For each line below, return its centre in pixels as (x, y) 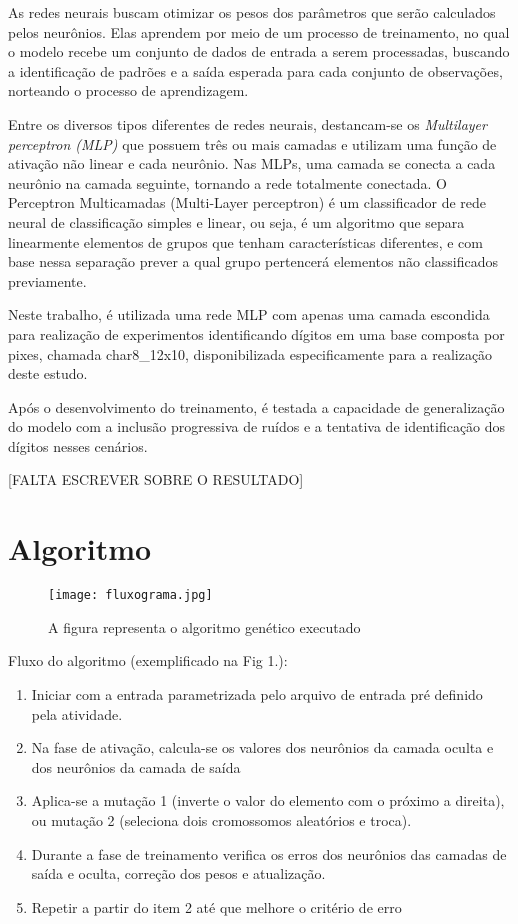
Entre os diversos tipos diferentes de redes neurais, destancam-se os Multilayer (247, 123)
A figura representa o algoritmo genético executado (204, 626)
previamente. (47, 280)
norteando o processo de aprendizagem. (128, 90)
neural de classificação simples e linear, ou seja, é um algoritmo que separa (236, 221)
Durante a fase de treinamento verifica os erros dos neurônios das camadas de (269, 853)
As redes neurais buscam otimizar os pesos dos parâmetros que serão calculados (252, 12)
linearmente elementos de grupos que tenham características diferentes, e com (245, 241)
